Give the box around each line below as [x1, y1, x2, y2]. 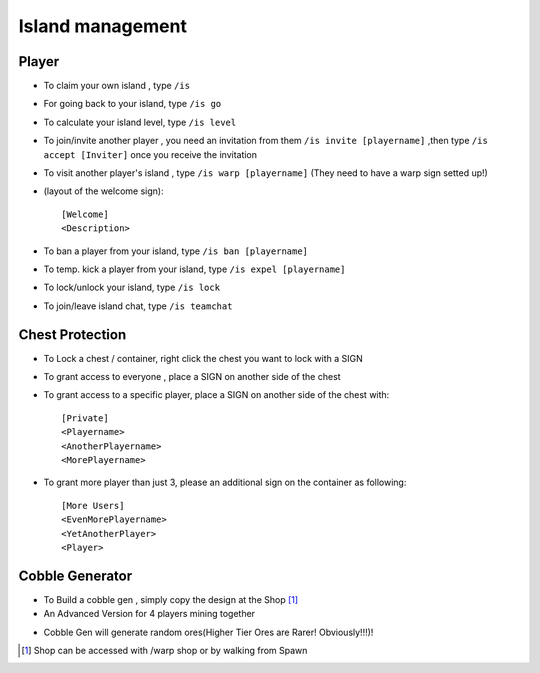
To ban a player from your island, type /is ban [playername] [43, 245, 309, 257]
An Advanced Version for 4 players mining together [43, 608, 255, 620]
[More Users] [61, 500, 125, 511]
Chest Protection [18, 326, 127, 343]
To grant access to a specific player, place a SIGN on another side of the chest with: [43, 389, 390, 401]
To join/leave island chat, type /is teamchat [43, 300, 233, 312]
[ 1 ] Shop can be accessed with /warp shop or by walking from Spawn [21, 645, 308, 657]
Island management [18, 15, 187, 37]
